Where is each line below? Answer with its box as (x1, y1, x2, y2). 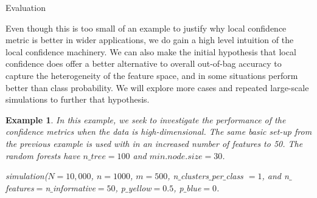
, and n (262, 169, 289, 182)
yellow (128, 181, 152, 194)
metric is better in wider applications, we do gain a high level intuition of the (5, 33, 294, 46)
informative (52, 181, 96, 194)
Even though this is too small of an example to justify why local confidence (5, 21, 287, 34)
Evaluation (5, 1, 46, 13)
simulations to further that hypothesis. (5, 93, 150, 106)
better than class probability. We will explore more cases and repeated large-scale (5, 81, 309, 94)
